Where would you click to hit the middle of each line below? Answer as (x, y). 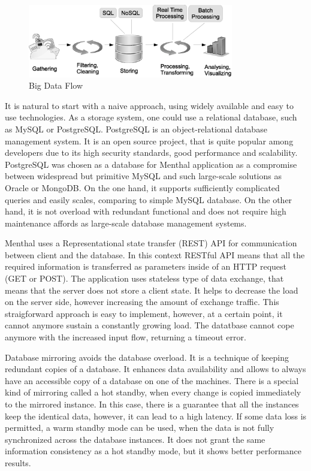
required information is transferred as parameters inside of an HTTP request (146, 266)
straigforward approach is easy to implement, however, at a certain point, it (144, 313)
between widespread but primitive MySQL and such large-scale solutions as (143, 176)
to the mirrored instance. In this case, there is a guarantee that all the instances (152, 404)
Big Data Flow (56, 85)
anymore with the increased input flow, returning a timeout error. (126, 337)
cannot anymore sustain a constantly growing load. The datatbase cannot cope (150, 325)
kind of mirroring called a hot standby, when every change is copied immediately (153, 392)
